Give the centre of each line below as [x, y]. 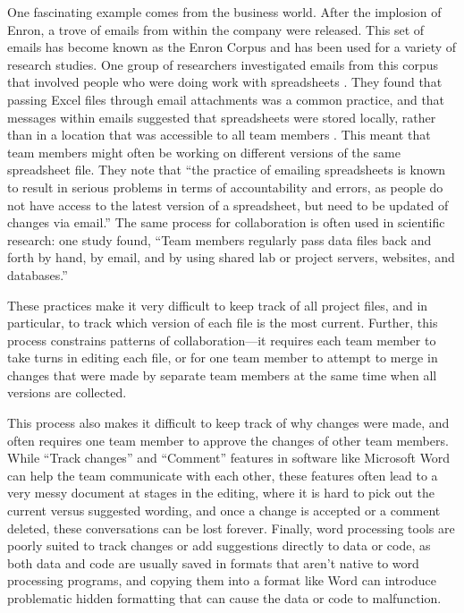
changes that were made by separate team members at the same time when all [222, 375]
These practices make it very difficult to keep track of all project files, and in [218, 305]
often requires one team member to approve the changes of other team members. [228, 440]
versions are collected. [67, 392]
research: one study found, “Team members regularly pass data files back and [219, 239]
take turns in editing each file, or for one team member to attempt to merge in [223, 358]
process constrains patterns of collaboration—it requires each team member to [222, 340]
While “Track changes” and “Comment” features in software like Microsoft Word [229, 458]
